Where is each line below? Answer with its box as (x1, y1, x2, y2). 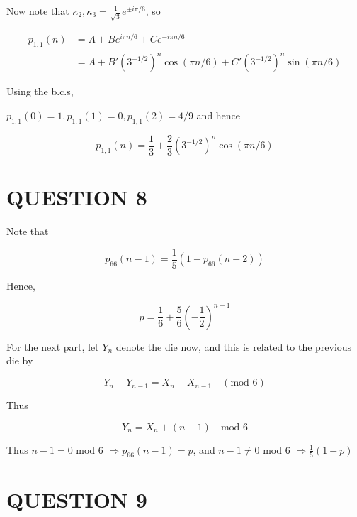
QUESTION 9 (6, 484, 147, 513)
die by (6, 353, 33, 368)
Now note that (6, 4, 69, 18)
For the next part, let (6, 339, 99, 354)
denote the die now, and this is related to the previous (115, 339, 352, 354)
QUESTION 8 (6, 183, 147, 212)
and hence (196, 107, 241, 122)
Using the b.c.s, (6, 84, 74, 99)
